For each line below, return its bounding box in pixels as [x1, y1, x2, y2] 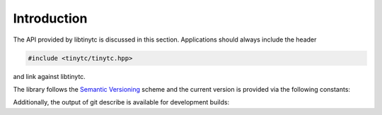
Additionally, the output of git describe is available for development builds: [13, 98, 230, 107]
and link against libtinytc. [13, 72, 86, 80]
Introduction [13, 11, 88, 26]
